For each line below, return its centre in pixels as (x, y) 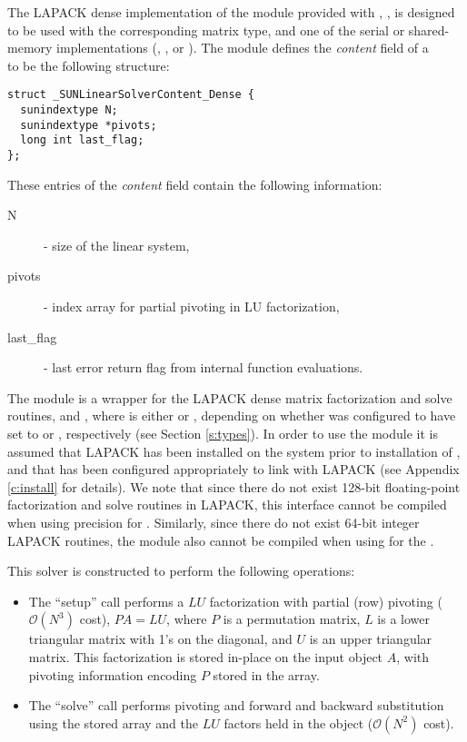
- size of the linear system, (117, 245)
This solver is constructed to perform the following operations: (181, 571)
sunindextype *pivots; (89, 125)
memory (30, 48)
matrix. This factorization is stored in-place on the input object (206, 656)
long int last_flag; (82, 140)
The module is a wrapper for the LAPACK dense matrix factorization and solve (230, 397)
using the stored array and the (113, 722)
